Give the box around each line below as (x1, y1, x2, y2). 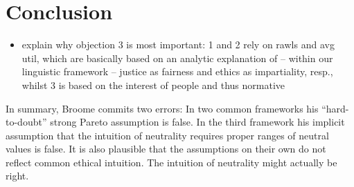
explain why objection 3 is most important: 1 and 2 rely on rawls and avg (21, 37, 335, 52)
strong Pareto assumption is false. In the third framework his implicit (50, 115, 345, 129)
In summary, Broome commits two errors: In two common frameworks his (6, 101, 319, 115)
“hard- (321, 101, 349, 115)
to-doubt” (6, 115, 47, 129)
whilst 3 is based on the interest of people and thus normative (21, 77, 285, 92)
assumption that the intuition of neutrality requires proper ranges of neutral (6, 128, 329, 142)
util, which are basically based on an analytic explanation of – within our (21, 50, 333, 65)
